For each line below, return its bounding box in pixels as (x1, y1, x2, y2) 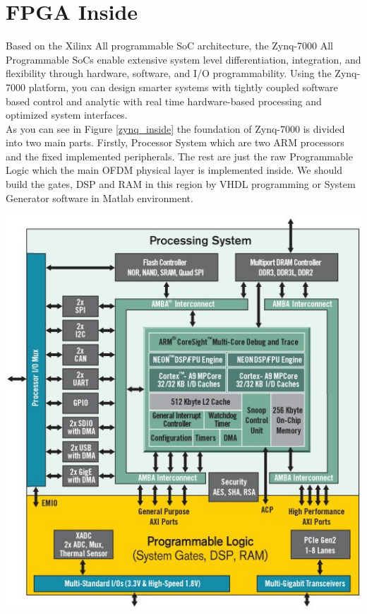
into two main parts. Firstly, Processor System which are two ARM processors (6, 135, 344, 150)
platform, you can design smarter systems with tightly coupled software (28, 79, 338, 94)
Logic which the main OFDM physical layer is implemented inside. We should (6, 163, 342, 177)
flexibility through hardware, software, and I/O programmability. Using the (6, 66, 332, 81)
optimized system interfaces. (6, 107, 128, 122)
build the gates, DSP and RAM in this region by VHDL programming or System (6, 177, 356, 191)
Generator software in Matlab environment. (6, 190, 193, 205)
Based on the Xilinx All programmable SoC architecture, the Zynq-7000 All (6, 38, 333, 53)
